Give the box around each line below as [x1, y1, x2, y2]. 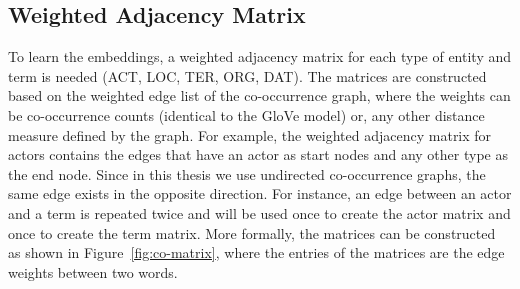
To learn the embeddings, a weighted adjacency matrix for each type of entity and [8, 46, 512, 67]
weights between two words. [8, 261, 178, 282]
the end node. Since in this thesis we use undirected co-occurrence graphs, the [8, 163, 486, 184]
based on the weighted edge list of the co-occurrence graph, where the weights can [8, 85, 511, 106]
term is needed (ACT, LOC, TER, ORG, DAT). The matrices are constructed [8, 65, 487, 86]
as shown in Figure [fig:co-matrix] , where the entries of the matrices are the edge [8, 242, 505, 263]
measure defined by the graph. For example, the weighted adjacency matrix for [8, 124, 492, 145]
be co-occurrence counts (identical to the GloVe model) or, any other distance [8, 104, 485, 125]
